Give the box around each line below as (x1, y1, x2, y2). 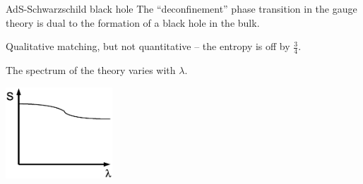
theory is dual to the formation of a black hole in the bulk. (6, 15, 260, 30)
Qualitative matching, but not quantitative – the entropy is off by (6, 39, 290, 54)
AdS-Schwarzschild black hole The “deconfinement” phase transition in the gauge (6, 1, 357, 16)
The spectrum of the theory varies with (6, 63, 176, 78)
